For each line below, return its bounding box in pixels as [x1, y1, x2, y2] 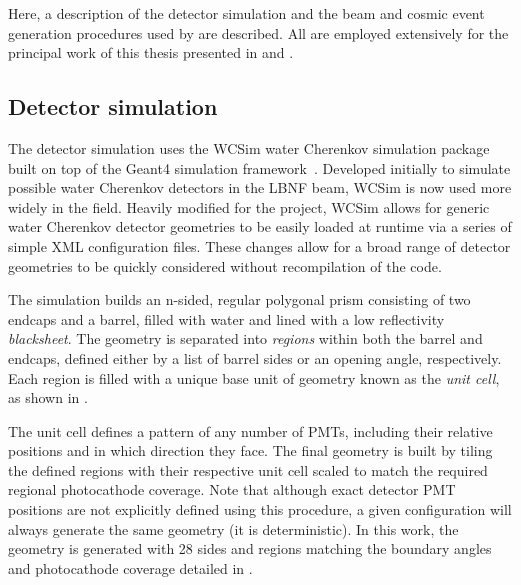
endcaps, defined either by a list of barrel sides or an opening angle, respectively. [8, 347, 502, 368]
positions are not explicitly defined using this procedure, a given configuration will [8, 499, 512, 520]
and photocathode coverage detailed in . [8, 557, 253, 578]
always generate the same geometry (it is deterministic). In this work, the [8, 518, 459, 539]
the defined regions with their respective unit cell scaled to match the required [8, 459, 488, 480]
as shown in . [8, 387, 88, 408]
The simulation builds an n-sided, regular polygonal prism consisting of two [8, 289, 471, 310]
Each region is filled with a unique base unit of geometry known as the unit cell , [8, 367, 500, 388]
